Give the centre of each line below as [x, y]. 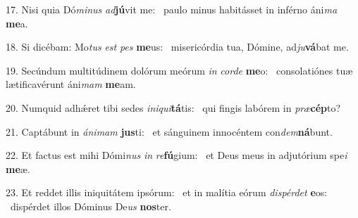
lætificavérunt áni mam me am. [71, 84]
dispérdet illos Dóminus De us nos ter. [91, 206]
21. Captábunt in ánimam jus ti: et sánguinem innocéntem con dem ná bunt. [169, 131]
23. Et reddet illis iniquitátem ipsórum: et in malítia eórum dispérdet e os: [167, 192]
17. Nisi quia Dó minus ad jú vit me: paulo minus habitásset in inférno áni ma [172, 9]
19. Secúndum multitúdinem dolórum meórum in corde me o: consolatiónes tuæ [179, 70]
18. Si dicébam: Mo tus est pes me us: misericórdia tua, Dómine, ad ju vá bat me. [177, 47]
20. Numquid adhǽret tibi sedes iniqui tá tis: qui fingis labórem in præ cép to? [173, 107]
